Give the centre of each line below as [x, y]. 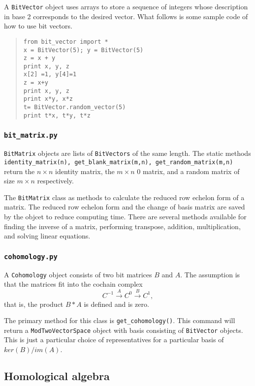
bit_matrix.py [31, 135]
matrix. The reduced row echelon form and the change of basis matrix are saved [125, 207]
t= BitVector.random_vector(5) [75, 107]
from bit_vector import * [66, 42]
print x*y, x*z [48, 99]
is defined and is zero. [116, 304]
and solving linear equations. [47, 236]
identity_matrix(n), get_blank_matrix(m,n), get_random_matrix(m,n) [119, 162]
